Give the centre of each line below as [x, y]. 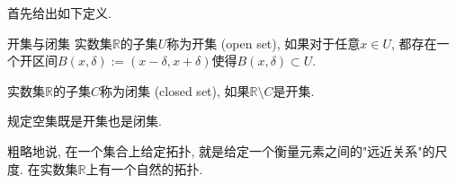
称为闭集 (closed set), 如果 [174, 90]
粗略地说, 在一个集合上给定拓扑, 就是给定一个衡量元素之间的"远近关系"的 [221, 150]
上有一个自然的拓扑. [144, 168]
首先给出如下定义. [59, 13]
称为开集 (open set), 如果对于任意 [264, 43]
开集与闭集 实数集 [60, 43]
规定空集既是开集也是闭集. [85, 121]
